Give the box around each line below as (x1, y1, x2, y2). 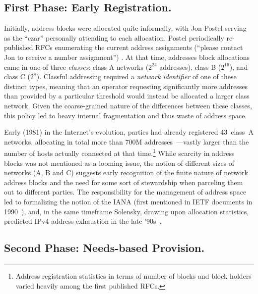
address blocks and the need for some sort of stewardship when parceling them (4, 177, 243, 187)
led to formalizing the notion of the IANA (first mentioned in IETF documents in (4, 196, 253, 206)
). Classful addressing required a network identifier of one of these (36, 71, 237, 82)
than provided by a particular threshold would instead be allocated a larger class (4, 91, 250, 101)
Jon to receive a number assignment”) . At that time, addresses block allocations (4, 51, 250, 62)
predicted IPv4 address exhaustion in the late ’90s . (4, 216, 162, 226)
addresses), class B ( (159, 61, 221, 72)
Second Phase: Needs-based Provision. (4, 240, 205, 255)
